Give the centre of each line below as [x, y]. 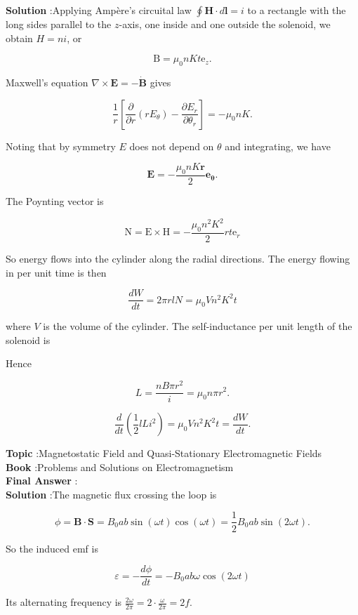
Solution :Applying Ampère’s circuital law [99, 10]
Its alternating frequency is [64, 602]
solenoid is [28, 339]
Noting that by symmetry [61, 146]
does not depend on [172, 146]
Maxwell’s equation [47, 82]
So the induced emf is [52, 548]
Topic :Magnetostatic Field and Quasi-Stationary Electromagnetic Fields [164, 453]
